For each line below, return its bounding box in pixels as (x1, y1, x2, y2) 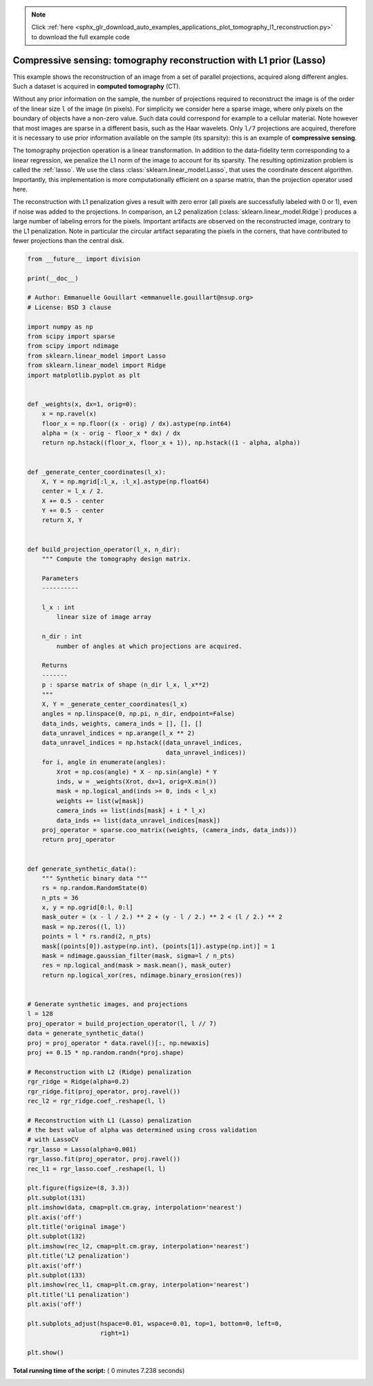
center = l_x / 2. (41, 488, 104, 495)
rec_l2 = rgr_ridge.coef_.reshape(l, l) (27, 1097, 166, 1105)
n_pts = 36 (41, 894, 79, 902)
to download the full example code (31, 33, 131, 41)
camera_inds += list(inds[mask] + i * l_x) (56, 806, 207, 815)
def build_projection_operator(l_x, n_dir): (27, 545, 181, 553)
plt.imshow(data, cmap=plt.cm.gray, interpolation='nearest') (27, 1203, 242, 1212)
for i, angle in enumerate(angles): (41, 758, 166, 766)
